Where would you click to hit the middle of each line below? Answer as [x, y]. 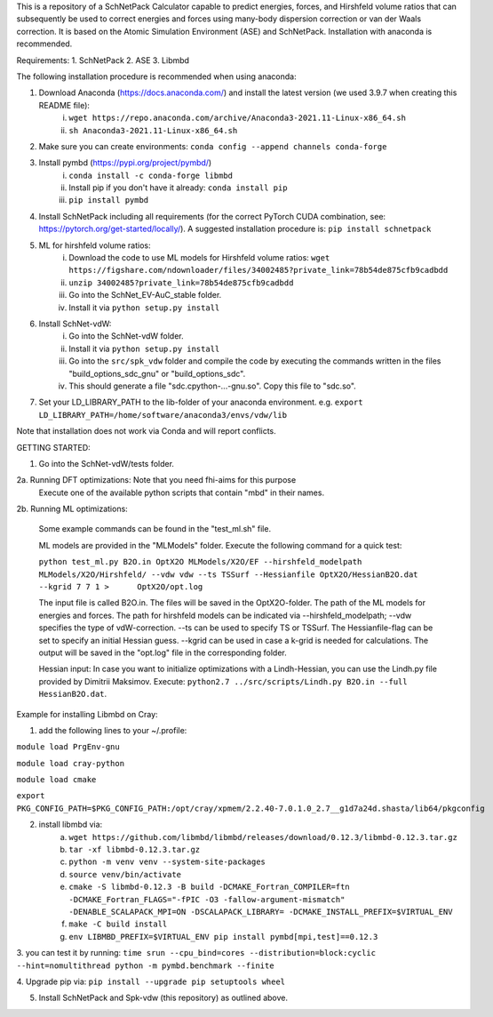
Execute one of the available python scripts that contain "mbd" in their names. [181, 492]
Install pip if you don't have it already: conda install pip [178, 188]
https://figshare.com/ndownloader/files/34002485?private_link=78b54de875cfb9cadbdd [258, 270]
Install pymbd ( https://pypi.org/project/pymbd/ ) [125, 163]
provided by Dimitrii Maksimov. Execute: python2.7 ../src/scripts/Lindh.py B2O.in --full [223, 681]
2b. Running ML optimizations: [72, 509]
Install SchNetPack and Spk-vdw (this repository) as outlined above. [163, 998]
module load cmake [56, 780]
